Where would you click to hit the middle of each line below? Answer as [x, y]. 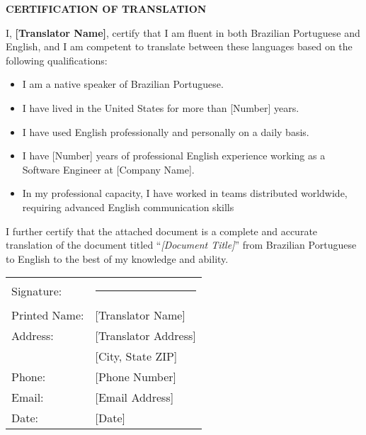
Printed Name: [48, 315]
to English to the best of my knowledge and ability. [117, 258]
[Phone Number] [136, 377]
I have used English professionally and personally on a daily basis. [166, 131]
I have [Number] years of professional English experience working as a [174, 156]
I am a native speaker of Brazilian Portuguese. [123, 84]
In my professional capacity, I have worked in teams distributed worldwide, [185, 193]
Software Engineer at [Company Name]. [108, 169]
